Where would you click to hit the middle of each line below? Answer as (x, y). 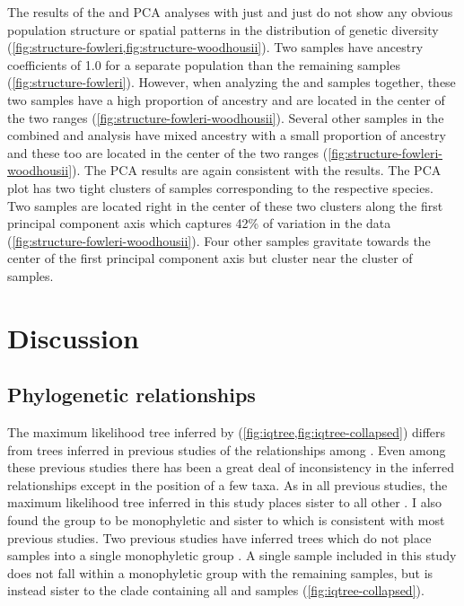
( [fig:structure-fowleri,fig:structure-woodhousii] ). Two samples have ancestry (215, 47)
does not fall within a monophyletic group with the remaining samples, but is (220, 572)
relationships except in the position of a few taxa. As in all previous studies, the (228, 484)
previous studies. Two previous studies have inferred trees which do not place (219, 537)
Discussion (73, 337)
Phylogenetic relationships (131, 395)
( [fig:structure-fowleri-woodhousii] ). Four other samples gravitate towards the (219, 240)
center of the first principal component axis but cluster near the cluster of (210, 258)
